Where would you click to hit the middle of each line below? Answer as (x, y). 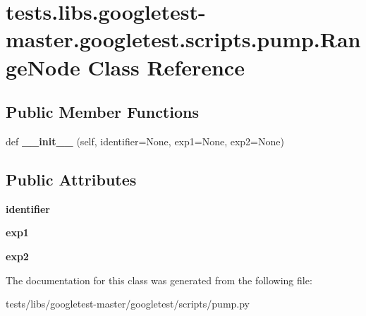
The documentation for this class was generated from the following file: (159, 280)
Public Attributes (71, 179)
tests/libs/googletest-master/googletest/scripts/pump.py (128, 304)
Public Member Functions (102, 112)
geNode (43, 67)
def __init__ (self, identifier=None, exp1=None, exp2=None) (145, 141)
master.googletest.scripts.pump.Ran (183, 39)
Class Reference (166, 67)
